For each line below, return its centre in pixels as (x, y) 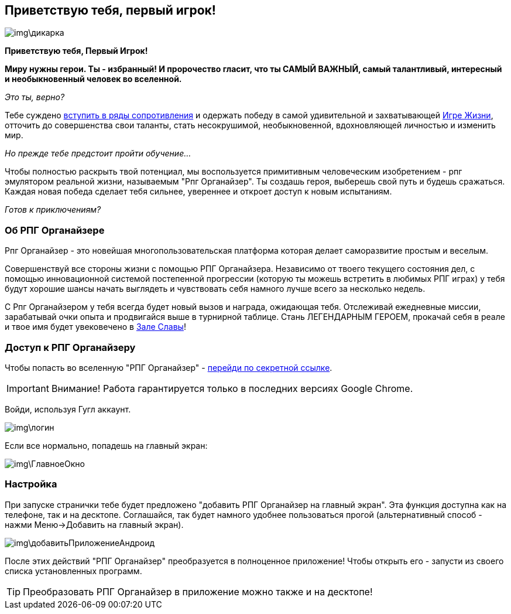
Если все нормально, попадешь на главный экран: (106, 445)
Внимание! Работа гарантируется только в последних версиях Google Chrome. (232, 388)
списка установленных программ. (73, 571)
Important (28, 388)
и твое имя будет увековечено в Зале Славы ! (95, 327)
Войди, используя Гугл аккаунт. (68, 409)
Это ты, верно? (35, 97)
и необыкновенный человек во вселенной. (93, 79)
